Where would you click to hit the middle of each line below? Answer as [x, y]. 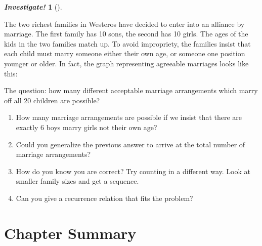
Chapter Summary [70, 233]
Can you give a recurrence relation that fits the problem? [104, 198]
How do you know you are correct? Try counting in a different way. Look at [133, 171]
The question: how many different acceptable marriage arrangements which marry [131, 90]
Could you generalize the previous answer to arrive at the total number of [130, 144]
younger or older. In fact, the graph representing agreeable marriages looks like [126, 63]
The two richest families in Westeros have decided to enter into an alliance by [124, 24]
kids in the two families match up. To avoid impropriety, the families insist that [127, 43]
